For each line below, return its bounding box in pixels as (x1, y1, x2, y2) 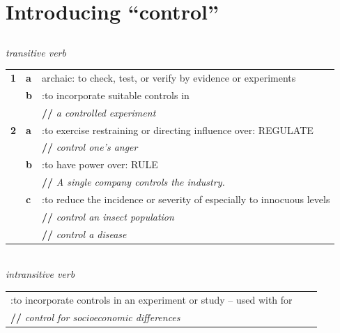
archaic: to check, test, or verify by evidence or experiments (42, 71, 296, 85)
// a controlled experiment (42, 105, 156, 119)
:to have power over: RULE (42, 157, 158, 172)
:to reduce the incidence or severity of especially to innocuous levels (42, 192, 330, 207)
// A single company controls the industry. (42, 175, 225, 189)
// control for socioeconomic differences (10, 309, 180, 324)
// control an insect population (42, 209, 174, 223)
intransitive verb (6, 267, 75, 281)
